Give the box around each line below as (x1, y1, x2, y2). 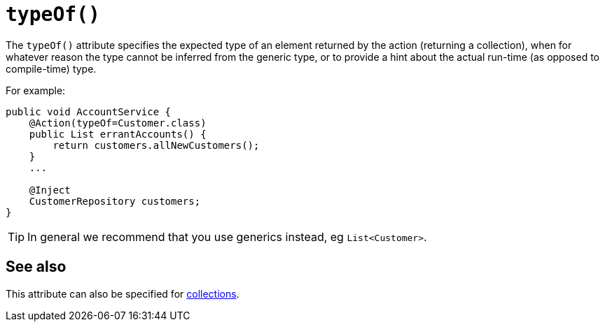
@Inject (29, 184, 71, 196)
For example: (6, 84, 66, 96)
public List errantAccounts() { (29, 128, 207, 140)
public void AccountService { (6, 106, 172, 117)
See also (6, 258, 67, 276)
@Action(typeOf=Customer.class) (29, 117, 207, 129)
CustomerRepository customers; (29, 195, 201, 207)
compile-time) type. (6, 62, 97, 75)
